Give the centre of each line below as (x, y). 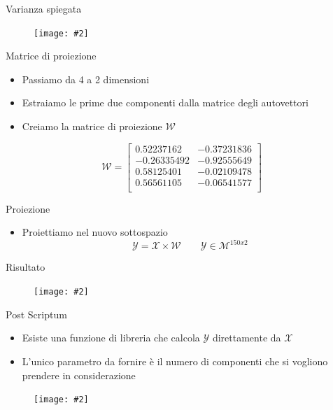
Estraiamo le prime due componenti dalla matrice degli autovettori (165, 102)
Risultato (26, 267)
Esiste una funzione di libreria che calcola (111, 338)
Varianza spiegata (44, 8)
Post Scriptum (36, 314)
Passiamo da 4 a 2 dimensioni (86, 79)
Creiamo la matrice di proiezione (92, 126)
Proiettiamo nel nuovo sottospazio (95, 232)
